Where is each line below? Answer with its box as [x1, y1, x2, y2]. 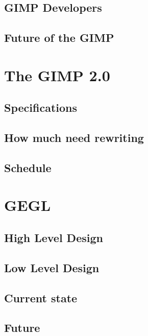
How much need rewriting [4, 130, 144, 146]
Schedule [4, 159, 52, 175]
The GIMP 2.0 [4, 64, 110, 85]
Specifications [4, 100, 78, 115]
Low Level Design [4, 259, 100, 275]
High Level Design [4, 230, 103, 246]
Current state [4, 290, 78, 305]
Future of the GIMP [4, 30, 114, 45]
